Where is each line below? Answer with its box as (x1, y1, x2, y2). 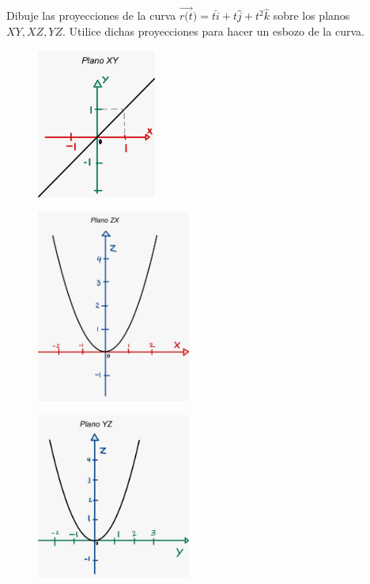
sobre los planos (273, 7, 350, 24)
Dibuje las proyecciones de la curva (6, 7, 176, 24)
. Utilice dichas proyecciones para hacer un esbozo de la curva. (62, 23, 364, 39)
